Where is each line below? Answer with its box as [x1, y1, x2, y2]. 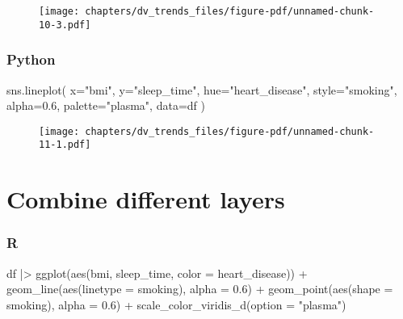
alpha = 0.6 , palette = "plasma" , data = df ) [6, 97, 205, 114]
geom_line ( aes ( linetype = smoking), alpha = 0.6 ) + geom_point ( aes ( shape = [6, 280, 393, 297]
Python [6, 49, 56, 69]
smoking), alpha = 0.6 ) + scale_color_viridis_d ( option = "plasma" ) [6, 296, 346, 313]
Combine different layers [6, 183, 285, 216]
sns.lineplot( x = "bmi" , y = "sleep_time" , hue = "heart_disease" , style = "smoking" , [6, 81, 397, 98]
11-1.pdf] [39, 139, 91, 151]
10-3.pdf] [39, 19, 91, 31]
